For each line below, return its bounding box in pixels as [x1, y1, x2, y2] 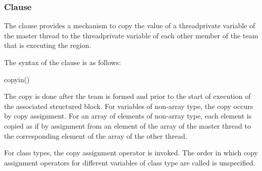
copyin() [4, 74, 30, 84]
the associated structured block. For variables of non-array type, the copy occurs [4, 100, 253, 111]
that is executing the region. [4, 40, 91, 50]
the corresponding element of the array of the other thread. [4, 130, 187, 141]
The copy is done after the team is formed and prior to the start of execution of [4, 91, 251, 101]
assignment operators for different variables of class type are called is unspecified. [4, 157, 255, 167]
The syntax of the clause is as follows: [4, 57, 121, 67]
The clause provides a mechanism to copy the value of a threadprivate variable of [4, 20, 255, 31]
